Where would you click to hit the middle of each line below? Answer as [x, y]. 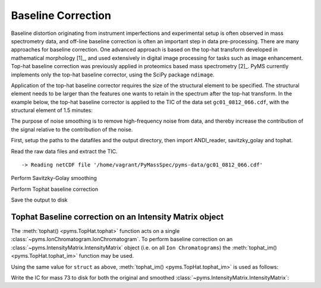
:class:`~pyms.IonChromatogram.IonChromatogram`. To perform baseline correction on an [122, 239]
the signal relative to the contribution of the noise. [72, 129]
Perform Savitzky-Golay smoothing [54, 178]
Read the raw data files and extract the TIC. [64, 151]
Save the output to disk [39, 200]
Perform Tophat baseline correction [54, 189]
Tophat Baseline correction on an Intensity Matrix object [117, 217]
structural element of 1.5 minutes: [52, 110]
